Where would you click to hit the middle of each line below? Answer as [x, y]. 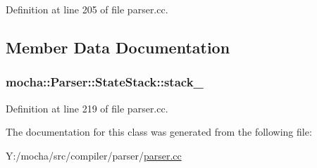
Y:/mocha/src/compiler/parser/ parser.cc [94, 155]
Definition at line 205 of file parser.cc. [87, 9]
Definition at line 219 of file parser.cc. [87, 108]
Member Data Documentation [118, 47]
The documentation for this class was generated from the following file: [159, 132]
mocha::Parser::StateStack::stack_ [105, 82]
